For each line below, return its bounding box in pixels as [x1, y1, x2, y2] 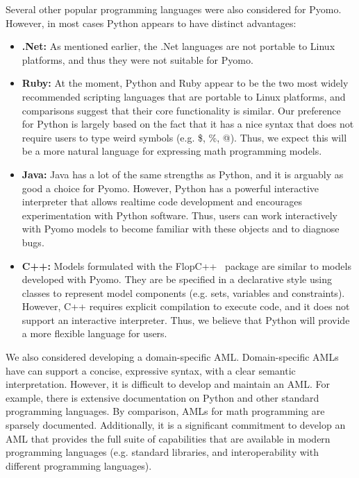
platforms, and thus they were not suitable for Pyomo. [22, 52, 253, 67]
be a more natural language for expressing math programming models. [22, 144, 322, 158]
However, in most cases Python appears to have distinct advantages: [6, 15, 297, 30]
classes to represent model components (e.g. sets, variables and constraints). [22, 285, 345, 300]
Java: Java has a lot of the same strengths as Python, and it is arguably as [22, 167, 344, 181]
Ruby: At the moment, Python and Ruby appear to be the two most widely [22, 76, 349, 90]
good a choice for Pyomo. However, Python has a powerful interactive [22, 180, 319, 195]
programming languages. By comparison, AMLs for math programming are [6, 404, 325, 418]
